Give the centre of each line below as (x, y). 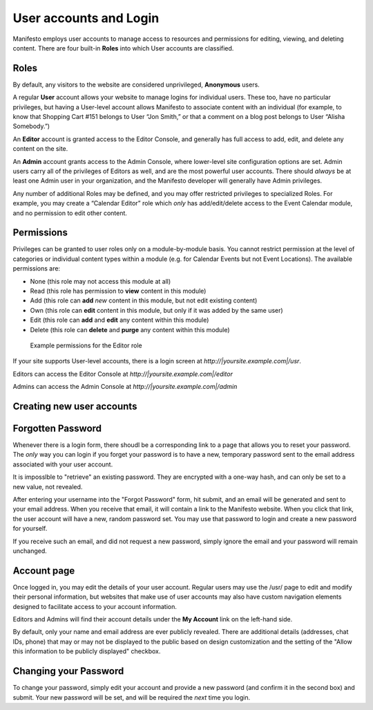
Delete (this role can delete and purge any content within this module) (130, 329)
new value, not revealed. (48, 486)
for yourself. (30, 529)
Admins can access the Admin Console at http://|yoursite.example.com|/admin (125, 387)
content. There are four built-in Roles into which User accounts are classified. (123, 48)
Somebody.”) (31, 126)
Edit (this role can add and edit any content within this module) (119, 320)
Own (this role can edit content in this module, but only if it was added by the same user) (156, 310)
